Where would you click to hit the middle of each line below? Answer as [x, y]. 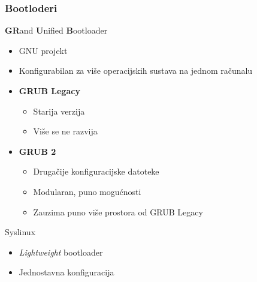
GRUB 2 [37, 151]
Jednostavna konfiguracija [66, 272]
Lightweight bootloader [61, 252]
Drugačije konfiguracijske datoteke [96, 171]
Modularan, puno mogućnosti [87, 191]
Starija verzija [59, 111]
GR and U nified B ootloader [56, 30]
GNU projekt [43, 50]
